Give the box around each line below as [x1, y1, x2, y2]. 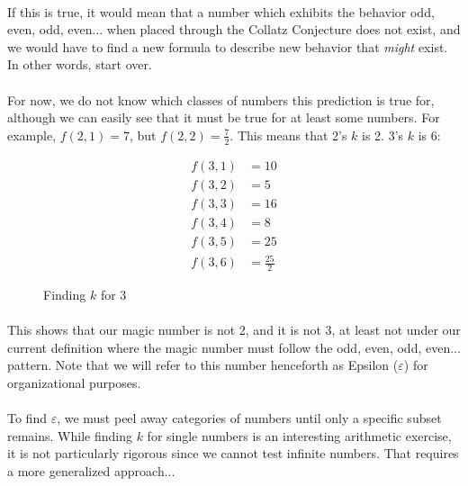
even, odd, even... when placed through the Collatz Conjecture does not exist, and [7, 20, 461, 39]
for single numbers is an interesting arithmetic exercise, [147, 426, 452, 445]
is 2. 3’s [362, 125, 404, 144]
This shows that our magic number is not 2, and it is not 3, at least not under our [7, 320, 461, 339]
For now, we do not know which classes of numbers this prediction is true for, [7, 90, 435, 109]
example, [7, 125, 57, 144]
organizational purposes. [7, 373, 141, 392]
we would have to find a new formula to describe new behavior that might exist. [7, 37, 448, 56]
